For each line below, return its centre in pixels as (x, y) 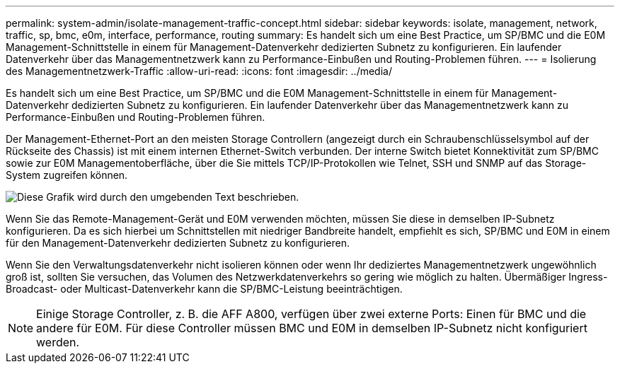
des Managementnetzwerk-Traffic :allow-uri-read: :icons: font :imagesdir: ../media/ (199, 71)
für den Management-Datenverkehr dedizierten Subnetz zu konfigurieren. (178, 243)
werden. (58, 342)
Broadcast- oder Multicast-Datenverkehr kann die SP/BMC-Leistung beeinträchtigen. (204, 289)
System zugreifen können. (67, 175)
